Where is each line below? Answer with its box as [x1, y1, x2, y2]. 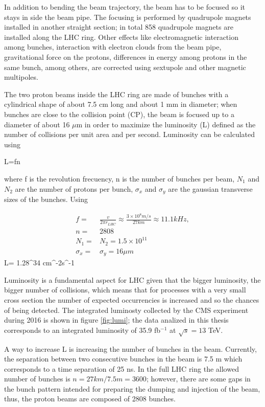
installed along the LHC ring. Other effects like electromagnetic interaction [4, 31, 238, 42]
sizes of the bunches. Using [4, 193, 88, 204]
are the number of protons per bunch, [15, 183, 133, 194]
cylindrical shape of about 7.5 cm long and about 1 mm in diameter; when [4, 99, 237, 109]
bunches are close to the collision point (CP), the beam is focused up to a [4, 108, 234, 119]
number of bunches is [4, 373, 70, 384]
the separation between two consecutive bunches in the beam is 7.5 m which [4, 353, 243, 364]
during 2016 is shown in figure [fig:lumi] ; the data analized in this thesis [4, 314, 229, 325]
